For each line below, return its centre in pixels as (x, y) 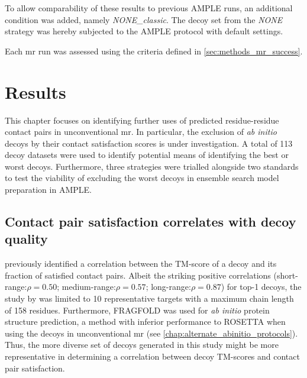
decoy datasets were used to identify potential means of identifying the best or (147, 155)
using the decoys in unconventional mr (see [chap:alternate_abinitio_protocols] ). (151, 333)
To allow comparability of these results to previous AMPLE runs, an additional (149, 8)
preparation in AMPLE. (48, 190)
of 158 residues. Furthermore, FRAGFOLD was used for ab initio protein (137, 310)
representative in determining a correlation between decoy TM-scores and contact (152, 356)
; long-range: (168, 287)
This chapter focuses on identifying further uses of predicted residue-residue (142, 120)
